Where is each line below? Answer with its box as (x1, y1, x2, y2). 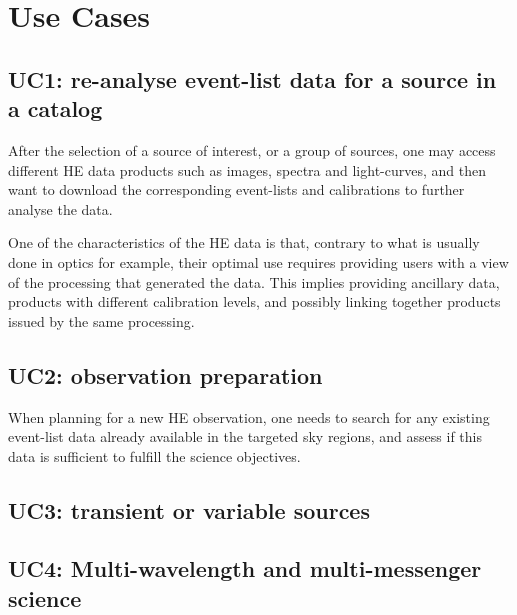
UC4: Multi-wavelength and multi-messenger (8, 553, 482, 584)
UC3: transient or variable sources (8, 494, 370, 525)
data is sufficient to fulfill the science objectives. (8, 445, 301, 466)
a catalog (8, 93, 103, 124)
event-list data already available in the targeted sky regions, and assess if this (8, 426, 482, 447)
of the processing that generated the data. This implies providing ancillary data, (8, 271, 500, 292)
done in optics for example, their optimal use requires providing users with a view (8, 251, 509, 272)
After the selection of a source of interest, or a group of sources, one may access (8, 139, 496, 160)
